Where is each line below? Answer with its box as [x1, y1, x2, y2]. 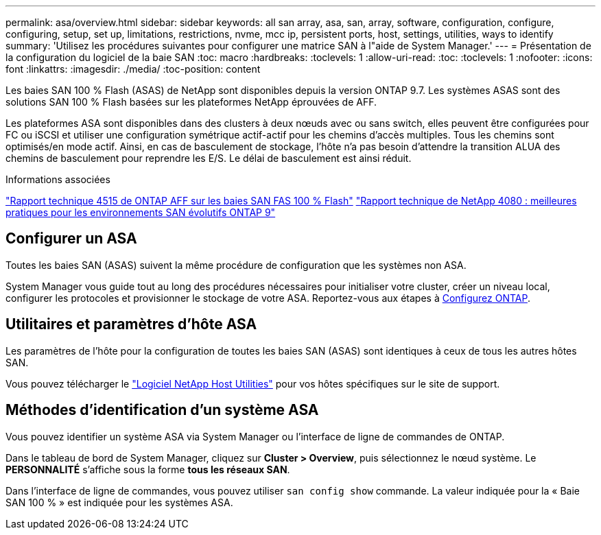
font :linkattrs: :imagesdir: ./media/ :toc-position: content [5, 63, 261, 75]
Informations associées [5, 174, 110, 185]
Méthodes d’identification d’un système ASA [5, 401, 319, 419]
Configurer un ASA [5, 230, 137, 248]
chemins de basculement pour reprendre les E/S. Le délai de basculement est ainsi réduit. [5, 152, 412, 164]
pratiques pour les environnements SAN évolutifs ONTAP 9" [5, 206, 276, 218]
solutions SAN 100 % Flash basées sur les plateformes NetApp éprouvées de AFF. [5, 96, 377, 108]
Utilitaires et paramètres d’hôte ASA [5, 316, 257, 333]
